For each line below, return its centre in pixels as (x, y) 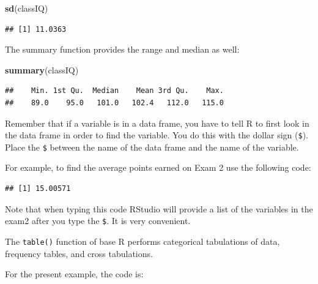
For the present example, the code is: (74, 274)
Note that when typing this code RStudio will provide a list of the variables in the (159, 208)
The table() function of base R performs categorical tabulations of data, (142, 241)
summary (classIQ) (42, 69)
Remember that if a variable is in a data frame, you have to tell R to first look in (157, 123)
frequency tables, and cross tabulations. (79, 253)
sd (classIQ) (27, 8)
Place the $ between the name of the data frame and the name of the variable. (152, 147)
